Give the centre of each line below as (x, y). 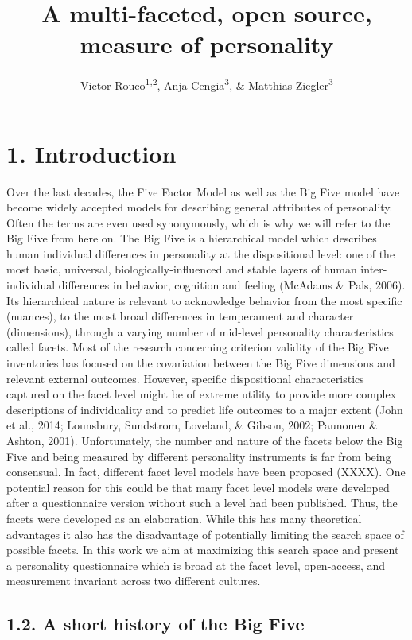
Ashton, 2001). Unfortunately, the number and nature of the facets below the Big (205, 440)
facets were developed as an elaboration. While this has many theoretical (184, 518)
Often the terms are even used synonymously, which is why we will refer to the (198, 222)
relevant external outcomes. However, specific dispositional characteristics (185, 378)
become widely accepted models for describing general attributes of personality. (200, 207)
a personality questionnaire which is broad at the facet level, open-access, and (196, 565)
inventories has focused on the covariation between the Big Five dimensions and (201, 363)
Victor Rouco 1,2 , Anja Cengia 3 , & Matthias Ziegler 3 (207, 84)
